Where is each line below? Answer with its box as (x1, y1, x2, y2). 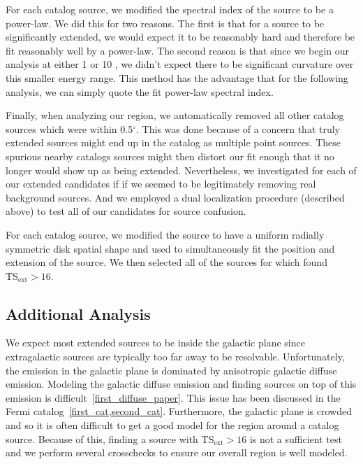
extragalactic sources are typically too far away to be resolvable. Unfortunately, (6, 349, 345, 364)
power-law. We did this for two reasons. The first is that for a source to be (6, 15, 325, 30)
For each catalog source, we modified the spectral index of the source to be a (6, 2, 334, 16)
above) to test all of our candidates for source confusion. (6, 204, 246, 218)
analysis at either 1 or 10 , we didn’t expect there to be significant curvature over (6, 57, 354, 71)
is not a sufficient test (249, 431, 342, 446)
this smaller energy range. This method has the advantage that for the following (6, 70, 348, 85)
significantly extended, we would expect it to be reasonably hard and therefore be (6, 29, 355, 44)
